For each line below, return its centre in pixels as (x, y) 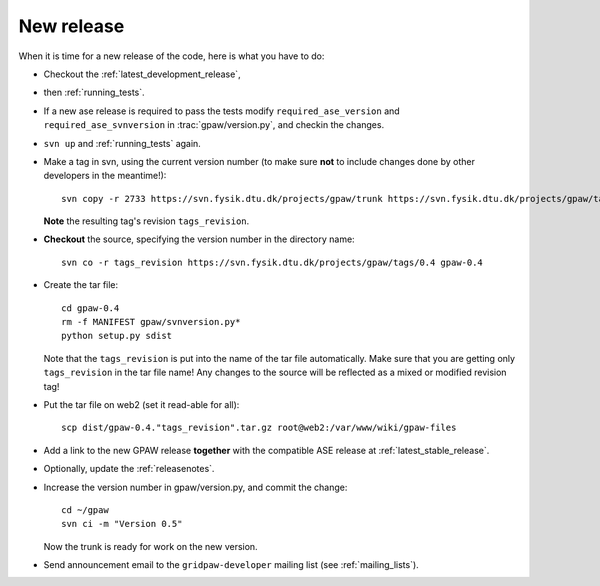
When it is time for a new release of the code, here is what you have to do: (171, 56)
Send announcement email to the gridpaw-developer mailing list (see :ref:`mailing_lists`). (231, 565)
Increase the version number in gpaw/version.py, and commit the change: (195, 487)
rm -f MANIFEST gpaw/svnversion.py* (151, 322)
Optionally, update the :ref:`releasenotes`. (129, 469)
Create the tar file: (81, 285)
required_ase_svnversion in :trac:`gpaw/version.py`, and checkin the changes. (214, 125)
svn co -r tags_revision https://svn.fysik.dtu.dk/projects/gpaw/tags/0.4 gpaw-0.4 (272, 262)
